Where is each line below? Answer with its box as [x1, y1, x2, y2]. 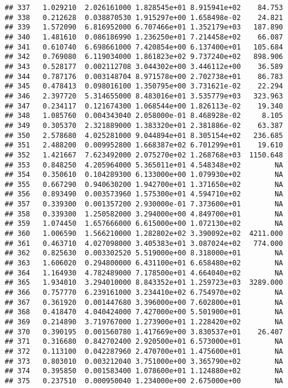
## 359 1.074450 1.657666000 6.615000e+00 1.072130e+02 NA [5, 219, 283, 228]
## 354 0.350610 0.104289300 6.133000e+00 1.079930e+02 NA [5, 170, 283, 179]
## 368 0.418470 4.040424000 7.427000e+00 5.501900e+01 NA [5, 308, 283, 317]
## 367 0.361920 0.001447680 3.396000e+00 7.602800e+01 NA [5, 298, 283, 307]
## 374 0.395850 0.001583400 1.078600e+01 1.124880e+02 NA [5, 367, 283, 376]
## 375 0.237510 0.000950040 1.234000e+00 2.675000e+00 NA [5, 376, 283, 385]
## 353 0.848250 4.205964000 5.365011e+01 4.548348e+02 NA [5, 160, 283, 169]
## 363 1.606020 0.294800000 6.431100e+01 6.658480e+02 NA [5, 259, 283, 268]
